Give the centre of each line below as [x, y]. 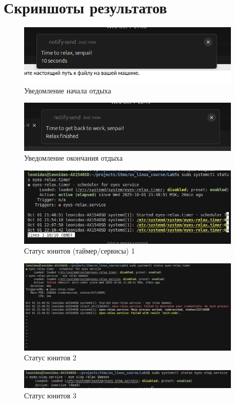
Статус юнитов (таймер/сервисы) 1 [80, 251]
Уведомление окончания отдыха [73, 158]
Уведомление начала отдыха [68, 90]
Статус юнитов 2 [50, 358]
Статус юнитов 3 [50, 396]
